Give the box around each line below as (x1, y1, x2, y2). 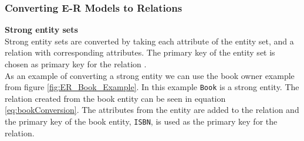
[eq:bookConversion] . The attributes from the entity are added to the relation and (5, 104, 299, 116)
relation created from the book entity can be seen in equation (5, 92, 226, 104)
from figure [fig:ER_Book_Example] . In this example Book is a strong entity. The (5, 81, 299, 93)
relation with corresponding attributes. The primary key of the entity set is (5, 46, 275, 59)
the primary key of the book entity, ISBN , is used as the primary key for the (5, 115, 278, 128)
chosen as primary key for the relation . (5, 58, 147, 70)
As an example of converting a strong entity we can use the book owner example (5, 69, 295, 81)
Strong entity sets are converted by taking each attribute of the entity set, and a (5, 35, 294, 47)
